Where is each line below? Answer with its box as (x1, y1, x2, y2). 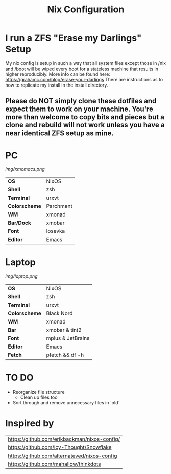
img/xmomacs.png (5, 166, 45, 173)
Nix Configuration (47, 4, 125, 15)
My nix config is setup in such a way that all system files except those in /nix (5, 60, 166, 66)
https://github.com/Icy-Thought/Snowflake (8, 444, 112, 451)
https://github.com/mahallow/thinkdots (8, 461, 101, 468)
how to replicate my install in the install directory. (5, 82, 108, 88)
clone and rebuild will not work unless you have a (5, 121, 165, 130)
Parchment (46, 203, 72, 210)
